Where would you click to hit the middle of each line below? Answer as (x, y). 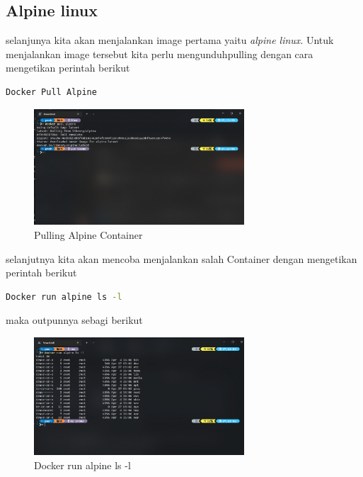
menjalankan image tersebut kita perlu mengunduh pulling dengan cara (160, 54)
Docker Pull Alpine (51, 92)
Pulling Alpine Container (88, 234)
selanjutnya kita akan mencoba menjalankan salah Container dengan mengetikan (181, 258)
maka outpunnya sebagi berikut (74, 320)
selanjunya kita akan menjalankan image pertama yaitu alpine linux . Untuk (170, 40)
